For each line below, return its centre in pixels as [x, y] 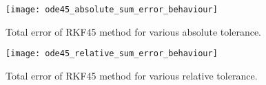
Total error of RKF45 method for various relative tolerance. [132, 75]
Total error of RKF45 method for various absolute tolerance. [134, 31]
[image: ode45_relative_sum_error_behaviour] [112, 54]
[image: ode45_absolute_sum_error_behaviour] [112, 10]
